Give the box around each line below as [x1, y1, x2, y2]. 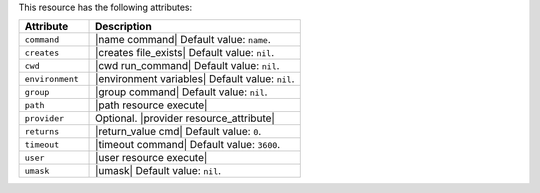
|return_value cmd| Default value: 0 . [95, 125, 262, 139]
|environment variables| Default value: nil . [95, 72, 295, 86]
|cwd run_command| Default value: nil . [95, 59, 280, 73]
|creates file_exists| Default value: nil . [95, 46, 275, 60]
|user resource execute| [95, 151, 208, 165]
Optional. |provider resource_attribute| [95, 111, 275, 125]
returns [24, 126, 60, 137]
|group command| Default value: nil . [95, 85, 268, 99]
